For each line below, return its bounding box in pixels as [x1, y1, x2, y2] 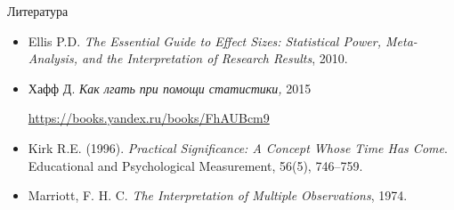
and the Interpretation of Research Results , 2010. [81, 49, 348, 68]
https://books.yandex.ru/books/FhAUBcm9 [28, 109, 270, 127]
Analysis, [28, 49, 77, 68]
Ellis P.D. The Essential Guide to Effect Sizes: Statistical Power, [28, 31, 381, 50]
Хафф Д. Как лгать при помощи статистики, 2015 [28, 78, 312, 97]
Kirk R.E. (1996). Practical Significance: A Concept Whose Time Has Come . [28, 138, 448, 157]
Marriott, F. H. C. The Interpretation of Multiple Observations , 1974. [28, 186, 408, 205]
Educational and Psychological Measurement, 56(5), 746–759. [28, 156, 363, 174]
